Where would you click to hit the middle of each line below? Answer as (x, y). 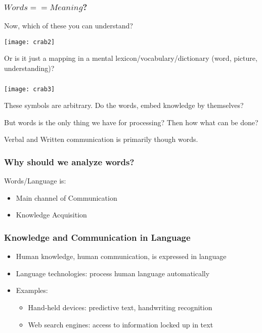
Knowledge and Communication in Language (97, 237)
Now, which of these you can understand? (69, 26)
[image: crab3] (30, 89)
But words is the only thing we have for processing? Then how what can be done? (131, 122)
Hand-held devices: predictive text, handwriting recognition (120, 307)
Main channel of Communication (67, 197)
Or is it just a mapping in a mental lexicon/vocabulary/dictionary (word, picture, (131, 58)
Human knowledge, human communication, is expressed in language (121, 256)
